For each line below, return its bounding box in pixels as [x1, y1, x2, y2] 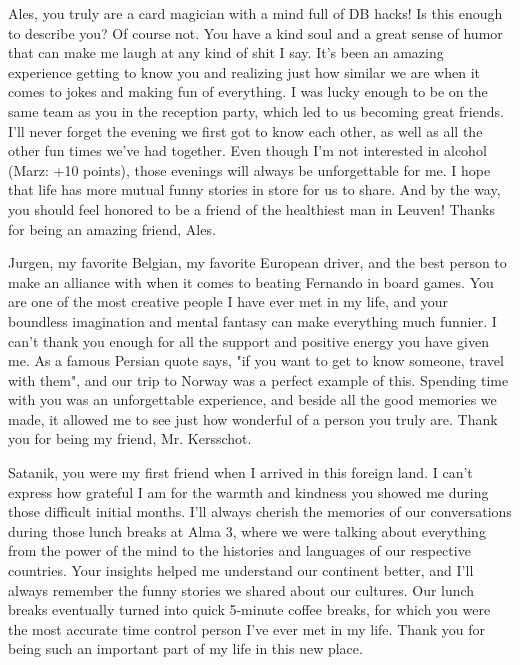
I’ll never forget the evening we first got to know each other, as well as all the [8, 120, 483, 141]
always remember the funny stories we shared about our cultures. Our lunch [8, 579, 475, 600]
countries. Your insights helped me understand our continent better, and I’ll [8, 560, 474, 581]
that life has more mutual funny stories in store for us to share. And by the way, [8, 179, 501, 200]
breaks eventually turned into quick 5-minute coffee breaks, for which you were [8, 599, 491, 620]
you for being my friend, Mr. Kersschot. [8, 428, 252, 449]
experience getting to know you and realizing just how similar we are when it [8, 61, 481, 82]
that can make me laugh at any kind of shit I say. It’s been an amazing [8, 42, 444, 63]
